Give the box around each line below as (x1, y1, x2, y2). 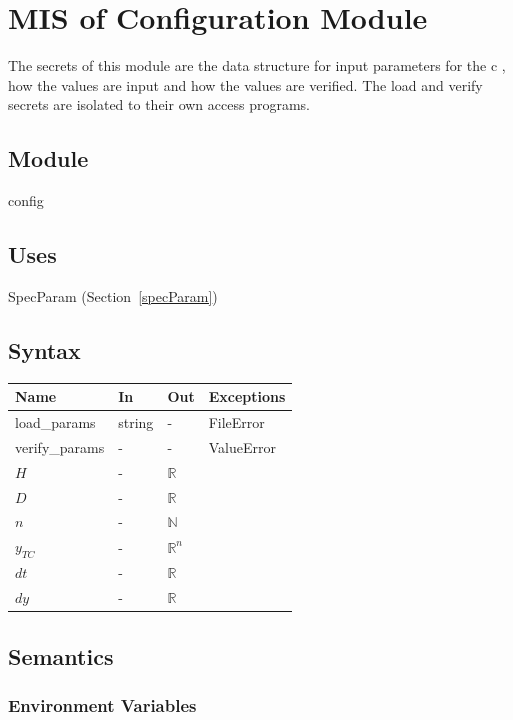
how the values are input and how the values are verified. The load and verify (8, 74, 483, 95)
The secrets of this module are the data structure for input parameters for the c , (8, 55, 506, 76)
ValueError (208, 436, 276, 457)
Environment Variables (8, 692, 197, 717)
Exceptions (208, 386, 286, 407)
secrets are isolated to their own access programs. (8, 94, 310, 115)
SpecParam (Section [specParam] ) (8, 285, 218, 306)
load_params (15, 412, 96, 433)
